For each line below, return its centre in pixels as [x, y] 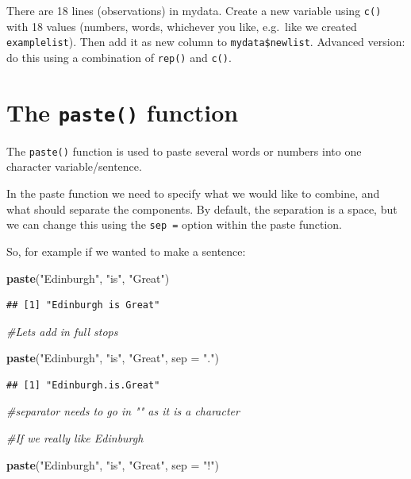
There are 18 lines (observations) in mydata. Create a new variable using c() [194, 10]
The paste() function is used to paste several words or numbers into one [184, 151]
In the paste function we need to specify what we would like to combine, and [193, 193]
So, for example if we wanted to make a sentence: [126, 251]
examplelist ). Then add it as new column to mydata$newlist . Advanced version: [206, 42]
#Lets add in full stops [62, 331]
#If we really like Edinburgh [75, 438]
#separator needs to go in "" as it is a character [123, 411]
